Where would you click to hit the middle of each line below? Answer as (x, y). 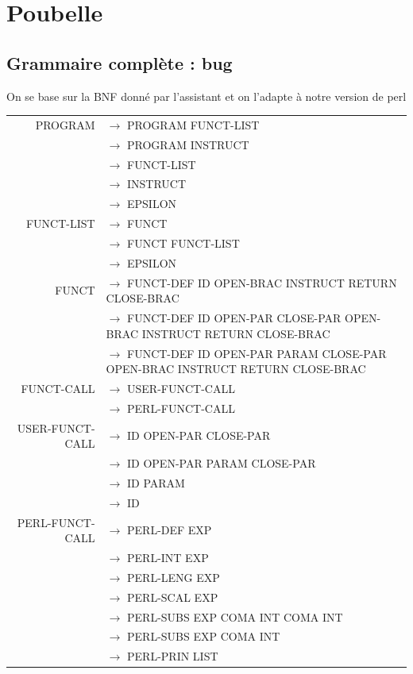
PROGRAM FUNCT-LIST (193, 124)
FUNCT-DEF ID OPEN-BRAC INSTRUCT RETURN (262, 282)
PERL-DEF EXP (170, 530)
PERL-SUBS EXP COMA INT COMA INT (235, 616)
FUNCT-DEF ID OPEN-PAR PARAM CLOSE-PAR (257, 353)
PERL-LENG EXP (174, 577)
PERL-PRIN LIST (173, 656)
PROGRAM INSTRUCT (188, 144)
